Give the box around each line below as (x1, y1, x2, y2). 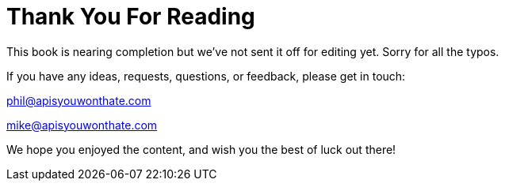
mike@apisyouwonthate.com (6, 118, 158, 132)
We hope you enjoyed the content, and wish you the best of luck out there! (6, 142, 396, 156)
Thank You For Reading (6, 3, 255, 30)
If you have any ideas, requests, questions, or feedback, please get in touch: (6, 69, 406, 83)
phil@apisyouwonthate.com (6, 93, 151, 107)
